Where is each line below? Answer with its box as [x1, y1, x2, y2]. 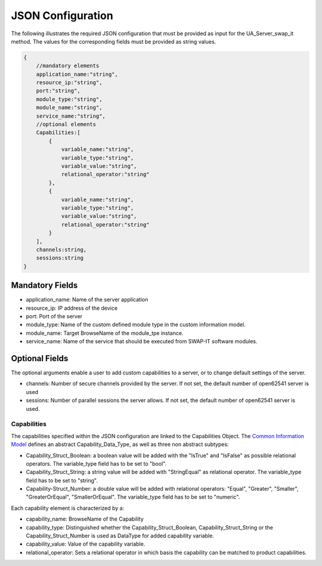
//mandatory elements [36, 63, 100, 69]
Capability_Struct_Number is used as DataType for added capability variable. [26, 532, 214, 540]
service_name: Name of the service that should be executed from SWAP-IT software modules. [26, 338, 258, 345]
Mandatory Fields [11, 281, 78, 291]
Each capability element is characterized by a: [11, 505, 125, 512]
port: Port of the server [26, 312, 83, 319]
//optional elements [36, 121, 97, 128]
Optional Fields [11, 353, 69, 364]
